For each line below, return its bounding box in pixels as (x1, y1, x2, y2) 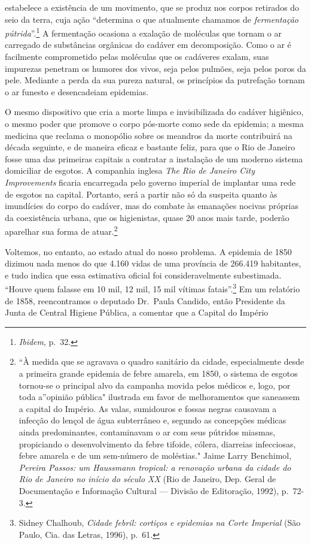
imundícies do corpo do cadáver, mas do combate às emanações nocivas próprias (5, 199, 298, 212)
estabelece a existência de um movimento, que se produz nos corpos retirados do (5, 1, 300, 13)
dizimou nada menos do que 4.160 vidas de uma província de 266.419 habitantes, (5, 257, 301, 270)
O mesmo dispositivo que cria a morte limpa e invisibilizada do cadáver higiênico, (5, 105, 304, 118)
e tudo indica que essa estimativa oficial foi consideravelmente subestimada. (5, 268, 282, 281)
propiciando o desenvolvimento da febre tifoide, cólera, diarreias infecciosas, (19, 437, 296, 450)
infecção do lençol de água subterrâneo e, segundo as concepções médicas (19, 414, 286, 426)
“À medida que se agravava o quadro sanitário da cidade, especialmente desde (19, 355, 304, 368)
